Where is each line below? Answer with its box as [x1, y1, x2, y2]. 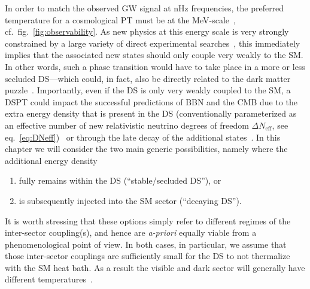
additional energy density [5, 154, 98, 166]
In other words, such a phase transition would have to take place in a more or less [5, 60, 305, 72]
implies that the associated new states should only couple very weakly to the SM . [5, 48, 303, 61]
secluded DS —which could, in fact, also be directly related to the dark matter [5, 72, 291, 84]
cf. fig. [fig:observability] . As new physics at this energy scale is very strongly [5, 25, 289, 38]
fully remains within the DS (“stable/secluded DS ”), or [19, 174, 221, 187]
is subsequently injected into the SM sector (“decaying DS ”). [19, 194, 242, 206]
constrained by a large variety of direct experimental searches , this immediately [5, 36, 300, 49]
